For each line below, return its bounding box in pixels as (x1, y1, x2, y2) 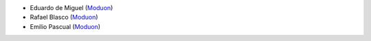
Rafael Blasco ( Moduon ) (30, 13, 99, 22)
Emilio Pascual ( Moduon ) (30, 22, 101, 30)
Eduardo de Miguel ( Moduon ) (30, 4, 113, 11)
